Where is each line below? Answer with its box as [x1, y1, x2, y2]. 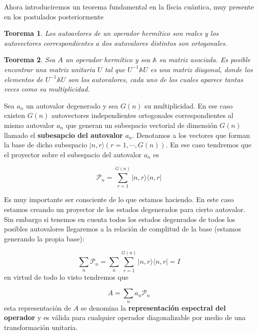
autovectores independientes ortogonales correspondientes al [51, 110, 234, 120]
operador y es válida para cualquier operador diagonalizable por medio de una [4, 312, 246, 323]
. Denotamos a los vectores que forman [132, 129, 250, 140]
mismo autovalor [4, 119, 55, 130]
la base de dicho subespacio [4, 139, 87, 150]
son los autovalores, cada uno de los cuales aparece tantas [68, 74, 243, 84]
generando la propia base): [4, 233, 84, 243]
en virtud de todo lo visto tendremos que [4, 271, 129, 282]
